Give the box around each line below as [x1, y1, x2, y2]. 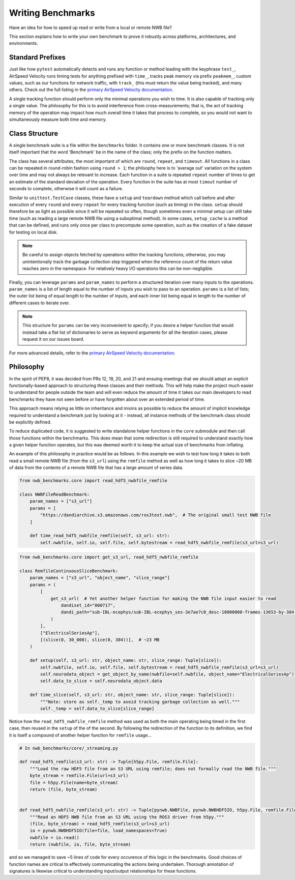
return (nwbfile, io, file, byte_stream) [29, 842, 131, 848]
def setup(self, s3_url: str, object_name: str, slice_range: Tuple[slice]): [29, 658, 222, 663]
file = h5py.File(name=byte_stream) [29, 780, 118, 785]
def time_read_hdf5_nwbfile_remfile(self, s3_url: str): [29, 533, 170, 538]
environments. [9, 40, 38, 46]
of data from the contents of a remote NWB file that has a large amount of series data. [9, 465, 184, 470]
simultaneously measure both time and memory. [9, 116, 107, 122]
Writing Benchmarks [9, 7, 95, 18]
